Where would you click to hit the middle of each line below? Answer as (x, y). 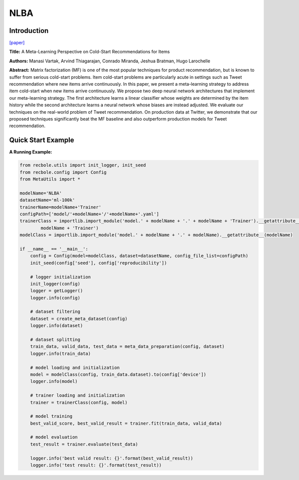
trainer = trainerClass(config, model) (79, 402)
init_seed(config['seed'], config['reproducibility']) (98, 263)
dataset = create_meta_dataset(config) (79, 319)
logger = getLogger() (57, 291)
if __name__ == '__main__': (54, 249)
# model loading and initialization (75, 367)
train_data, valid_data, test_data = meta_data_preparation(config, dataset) (128, 347)
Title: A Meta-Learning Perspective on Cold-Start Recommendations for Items (89, 52)
